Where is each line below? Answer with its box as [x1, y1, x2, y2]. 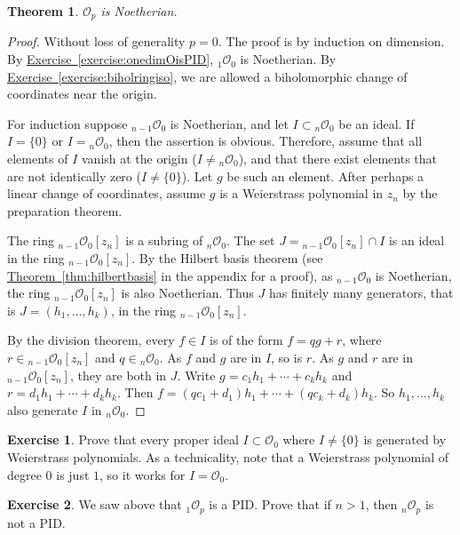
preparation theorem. [7, 201, 123, 220]
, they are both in [69, 365, 167, 384]
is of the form [210, 331, 283, 349]
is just [56, 465, 90, 483]
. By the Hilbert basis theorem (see [131, 248, 323, 267]
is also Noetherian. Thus [121, 283, 254, 302]
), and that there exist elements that [238, 149, 438, 168]
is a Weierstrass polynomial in [219, 184, 384, 203]
